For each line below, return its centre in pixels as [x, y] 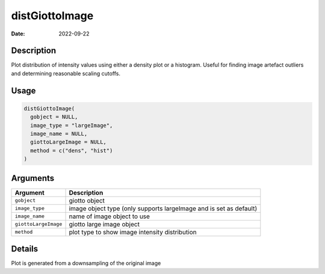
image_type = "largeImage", [72, 125]
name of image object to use [110, 216]
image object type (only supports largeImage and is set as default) [163, 209]
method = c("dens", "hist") [72, 151]
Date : [18, 34]
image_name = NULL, [59, 134]
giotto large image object [104, 224]
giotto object [87, 200]
